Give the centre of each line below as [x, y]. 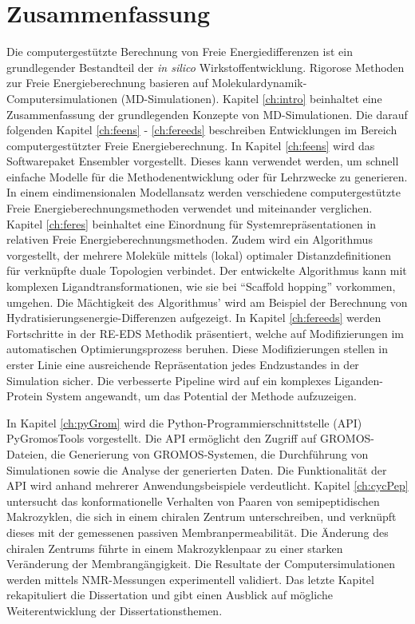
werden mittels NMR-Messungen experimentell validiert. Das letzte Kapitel [190, 579]
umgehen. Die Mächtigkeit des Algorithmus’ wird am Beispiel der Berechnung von [207, 302]
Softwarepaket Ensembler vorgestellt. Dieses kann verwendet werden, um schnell [203, 161]
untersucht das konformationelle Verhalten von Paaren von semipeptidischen [193, 501]
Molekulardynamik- [259, 83]
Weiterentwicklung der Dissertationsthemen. [115, 610]
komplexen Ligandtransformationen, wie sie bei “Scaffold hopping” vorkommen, [201, 286]
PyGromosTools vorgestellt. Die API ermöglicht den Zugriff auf [162, 438]
